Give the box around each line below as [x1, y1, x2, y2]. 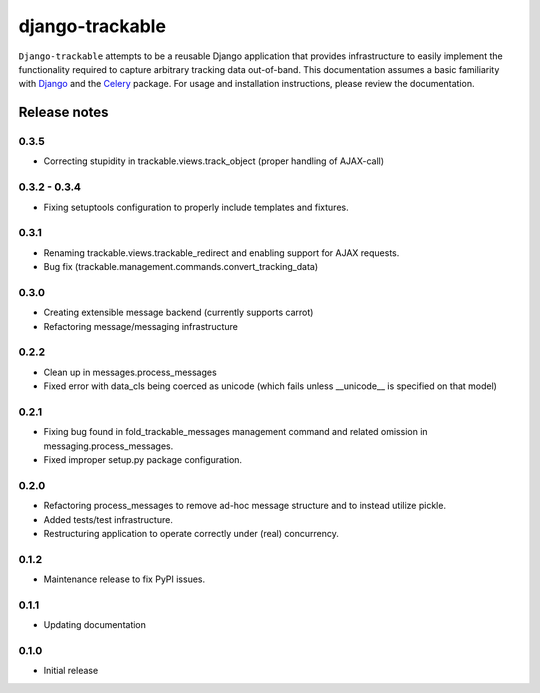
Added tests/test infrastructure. [43, 513, 174, 525]
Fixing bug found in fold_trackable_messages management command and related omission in [43, 426, 429, 438]
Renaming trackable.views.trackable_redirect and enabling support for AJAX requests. [43, 246, 400, 259]
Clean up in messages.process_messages [43, 366, 217, 378]
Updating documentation [43, 619, 147, 631]
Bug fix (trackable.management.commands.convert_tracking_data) [43, 261, 319, 273]
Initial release [43, 665, 99, 677]
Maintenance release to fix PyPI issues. [43, 573, 205, 585]
